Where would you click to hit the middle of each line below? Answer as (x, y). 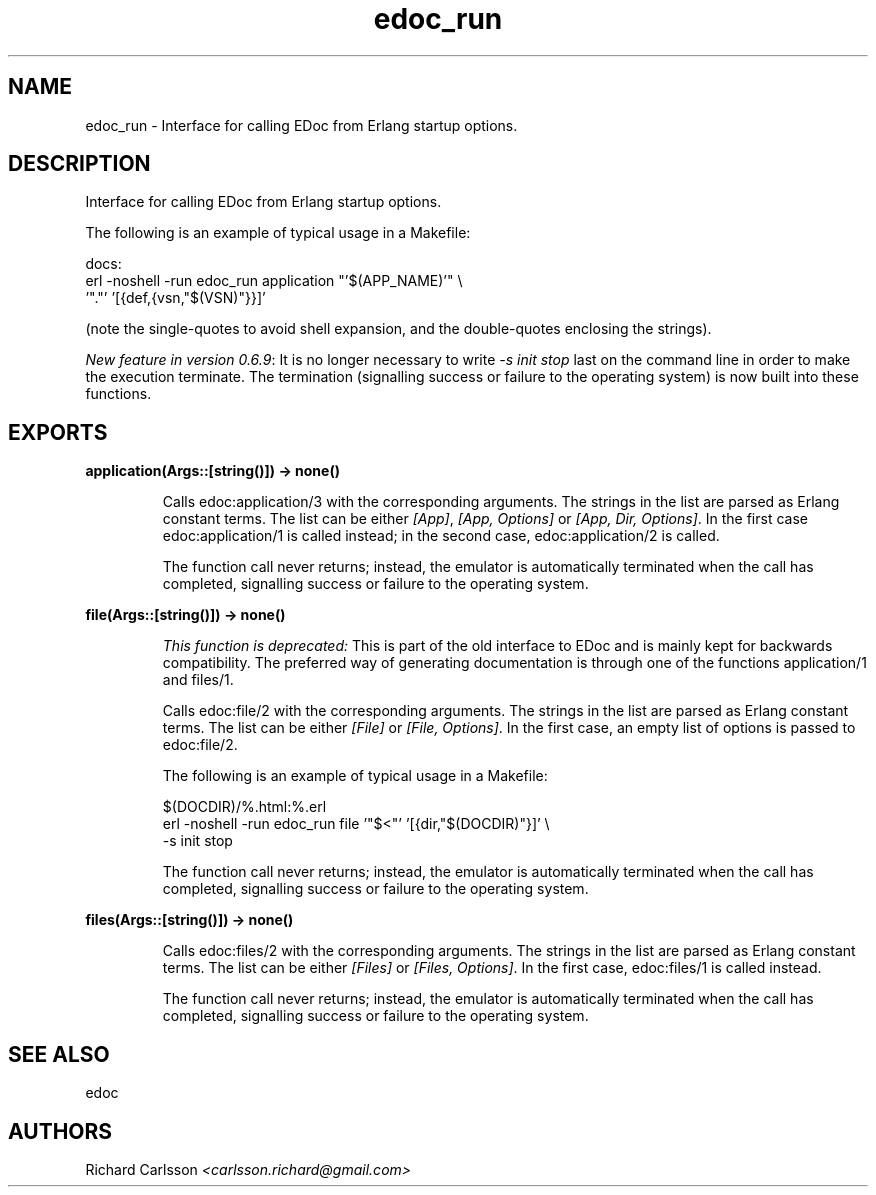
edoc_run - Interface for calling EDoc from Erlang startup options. (301, 125)
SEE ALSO (59, 1054)
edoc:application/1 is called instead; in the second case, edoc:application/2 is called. (441, 536)
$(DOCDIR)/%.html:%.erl (244, 807)
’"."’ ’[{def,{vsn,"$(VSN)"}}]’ (175, 298)
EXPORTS (58, 432)
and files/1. (198, 680)
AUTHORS (60, 1131)
